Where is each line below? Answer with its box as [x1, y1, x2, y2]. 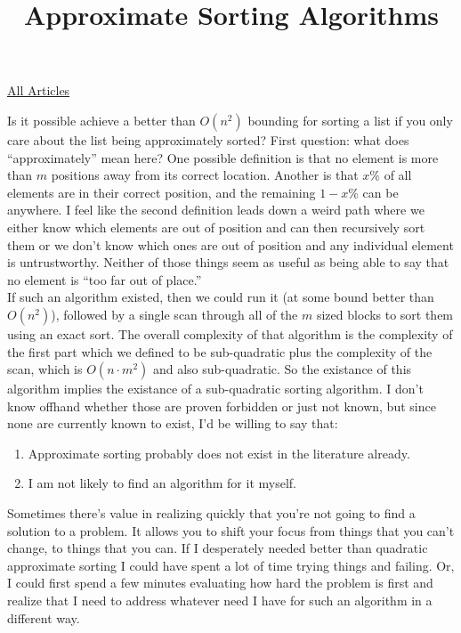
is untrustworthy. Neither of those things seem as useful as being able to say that [7, 253, 449, 272]
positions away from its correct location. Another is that [51, 166, 359, 184]
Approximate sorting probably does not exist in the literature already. [28, 443, 410, 462]
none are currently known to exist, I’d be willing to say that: [7, 414, 338, 433]
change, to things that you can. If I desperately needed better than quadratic [7, 539, 428, 557]
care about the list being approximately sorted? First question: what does [7, 130, 409, 149]
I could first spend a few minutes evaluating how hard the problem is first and [7, 573, 433, 592]
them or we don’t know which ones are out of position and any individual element [7, 235, 454, 254]
